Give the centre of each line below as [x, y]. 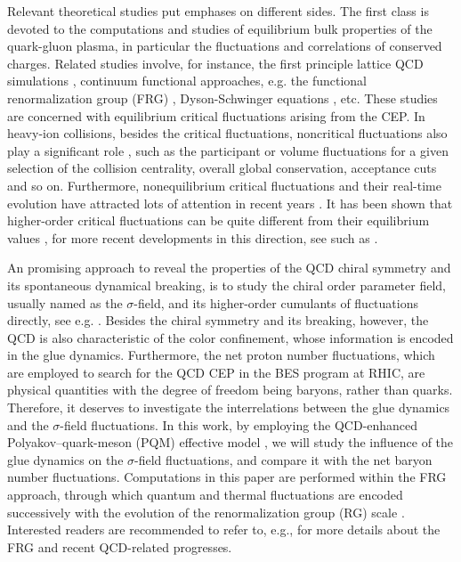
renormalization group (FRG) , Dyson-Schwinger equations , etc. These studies [222, 98]
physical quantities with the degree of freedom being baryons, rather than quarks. [230, 390]
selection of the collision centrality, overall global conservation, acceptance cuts [222, 168]
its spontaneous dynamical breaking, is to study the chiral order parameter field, [226, 285]
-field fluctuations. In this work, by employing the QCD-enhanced [239, 424]
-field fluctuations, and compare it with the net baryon [283, 459]
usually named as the [65, 302]
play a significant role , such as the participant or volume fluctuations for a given [228, 150]
